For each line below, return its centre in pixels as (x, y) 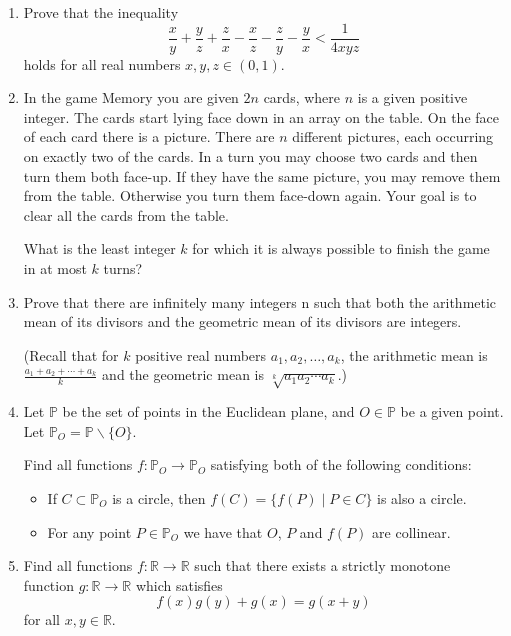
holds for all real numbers (102, 63)
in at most (55, 268)
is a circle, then (159, 497)
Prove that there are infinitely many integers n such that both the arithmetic (260, 301)
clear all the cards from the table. (126, 214)
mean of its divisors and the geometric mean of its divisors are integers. (242, 321)
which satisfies (179, 584)
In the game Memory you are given (131, 97)
